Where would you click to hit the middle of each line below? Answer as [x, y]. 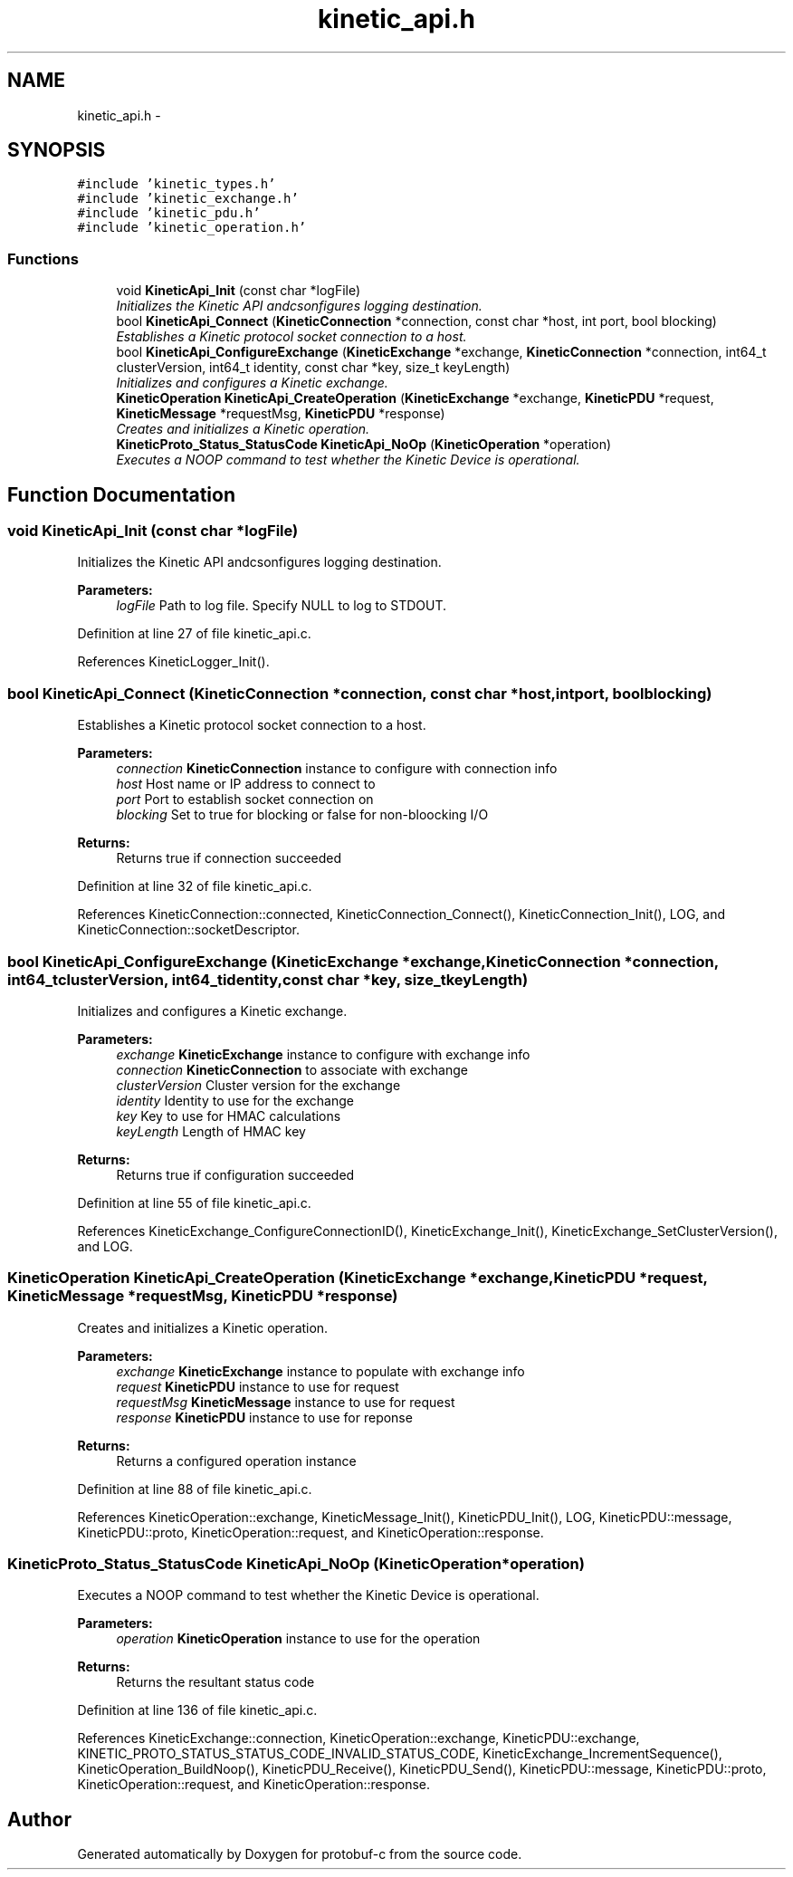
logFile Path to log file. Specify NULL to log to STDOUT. [282, 606]
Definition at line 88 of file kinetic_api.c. [195, 1489]
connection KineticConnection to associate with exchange [292, 1069]
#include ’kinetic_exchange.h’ [188, 199]
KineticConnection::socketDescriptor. [189, 930]
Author [39, 1819]
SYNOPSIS [57, 150]
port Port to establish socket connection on [245, 800]
